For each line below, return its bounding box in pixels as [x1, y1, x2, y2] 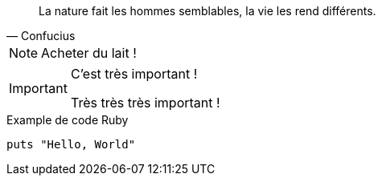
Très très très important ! [70, 95, 220, 111]
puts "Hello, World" [6, 138, 136, 151]
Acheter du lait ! [41, 45, 137, 61]
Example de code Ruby [6, 113, 129, 127]
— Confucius [6, 29, 76, 42]
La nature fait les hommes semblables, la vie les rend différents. [39, 4, 376, 18]
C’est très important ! [70, 66, 198, 82]
